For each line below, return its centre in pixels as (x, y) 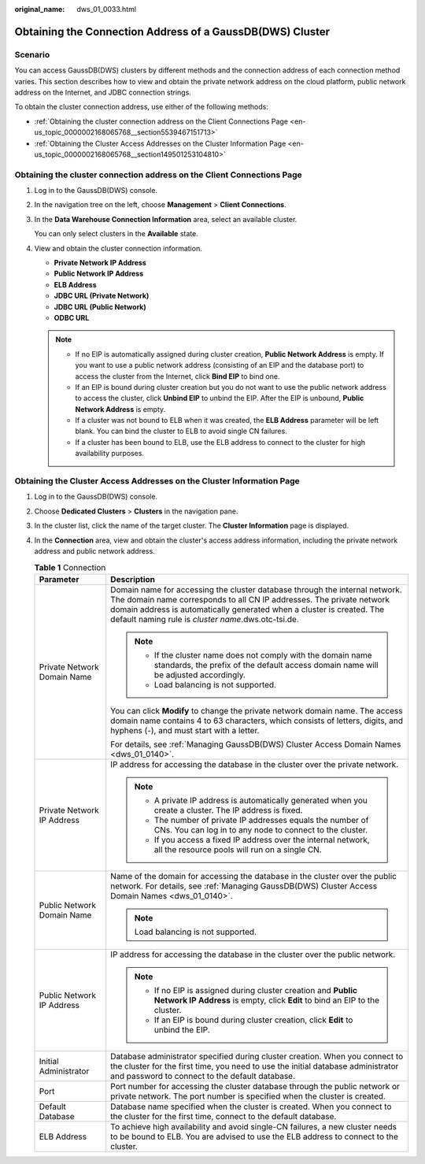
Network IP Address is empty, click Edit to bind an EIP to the (267, 1000)
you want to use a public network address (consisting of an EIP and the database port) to (220, 365)
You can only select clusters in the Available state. (116, 234)
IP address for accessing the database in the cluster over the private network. (255, 764)
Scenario (32, 54)
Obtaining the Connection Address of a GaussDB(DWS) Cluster (172, 32)
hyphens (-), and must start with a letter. (185, 730)
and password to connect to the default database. (203, 1076)
